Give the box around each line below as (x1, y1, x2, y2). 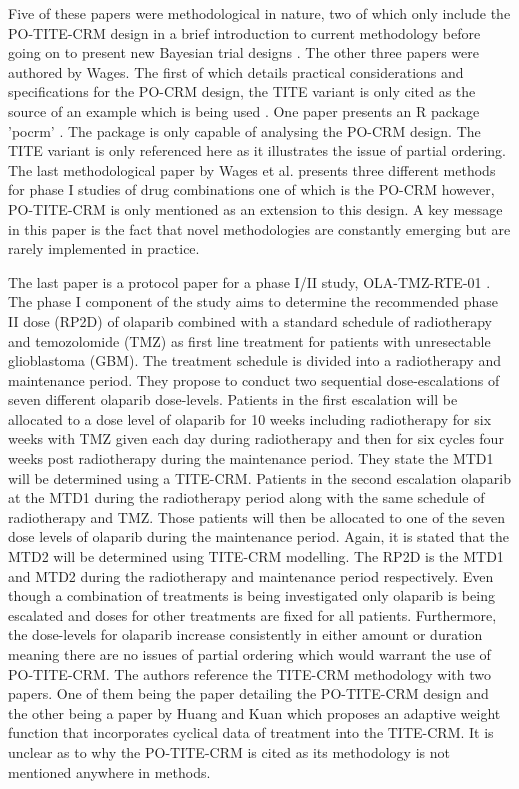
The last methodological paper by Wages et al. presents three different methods (8, 159, 496, 180)
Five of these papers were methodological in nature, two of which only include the (8, 3, 511, 23)
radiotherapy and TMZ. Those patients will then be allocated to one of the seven (8, 506, 505, 527)
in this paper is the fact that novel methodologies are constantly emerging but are (8, 218, 511, 239)
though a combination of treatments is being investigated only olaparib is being (8, 585, 495, 606)
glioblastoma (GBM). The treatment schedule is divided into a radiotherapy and (8, 350, 501, 371)
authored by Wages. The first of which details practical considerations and (8, 61, 464, 82)
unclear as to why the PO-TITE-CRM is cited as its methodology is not (8, 741, 450, 762)
